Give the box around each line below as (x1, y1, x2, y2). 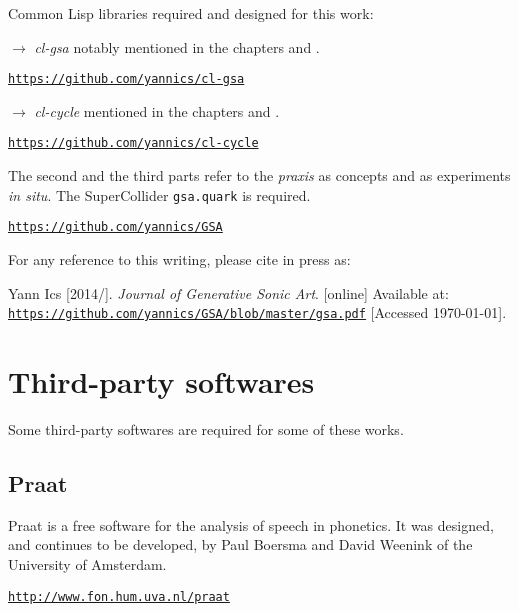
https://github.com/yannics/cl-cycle (8, 136, 259, 151)
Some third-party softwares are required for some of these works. (8, 418, 404, 439)
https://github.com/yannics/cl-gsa (8, 72, 245, 87)
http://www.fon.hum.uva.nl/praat (8, 589, 230, 604)
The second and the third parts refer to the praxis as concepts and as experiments (8, 165, 511, 186)
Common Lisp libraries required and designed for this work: (8, 3, 374, 23)
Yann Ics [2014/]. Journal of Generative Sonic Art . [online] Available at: (8, 282, 449, 303)
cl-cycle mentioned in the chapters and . (34, 100, 280, 121)
